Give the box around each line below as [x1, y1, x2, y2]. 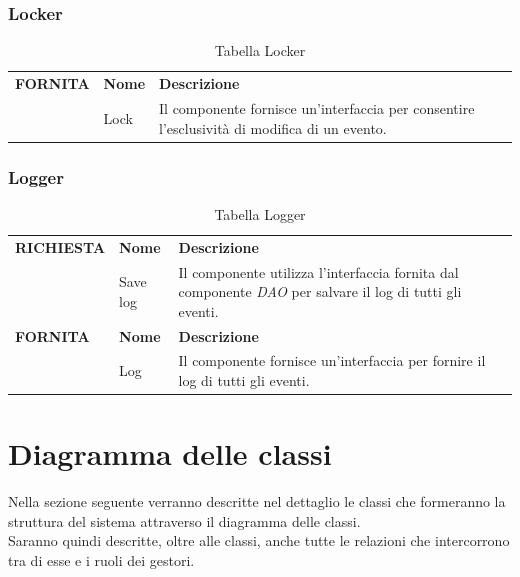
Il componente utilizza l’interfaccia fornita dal [178, 261, 459, 282]
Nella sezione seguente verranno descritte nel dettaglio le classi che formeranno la [8, 491, 506, 512]
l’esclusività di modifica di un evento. [159, 117, 387, 138]
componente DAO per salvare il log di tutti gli [178, 281, 462, 302]
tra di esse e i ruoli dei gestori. [8, 549, 195, 570]
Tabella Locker [214, 40, 306, 61]
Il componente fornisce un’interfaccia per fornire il [178, 350, 486, 371]
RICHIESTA [15, 236, 106, 257]
